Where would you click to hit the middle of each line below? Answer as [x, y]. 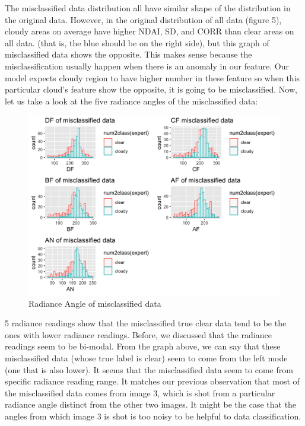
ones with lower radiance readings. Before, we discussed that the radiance [138, 334]
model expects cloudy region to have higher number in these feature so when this [152, 77]
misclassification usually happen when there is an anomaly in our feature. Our [147, 66]
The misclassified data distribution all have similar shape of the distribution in [148, 8]
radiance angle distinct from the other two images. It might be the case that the [151, 404]
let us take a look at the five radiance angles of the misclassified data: [131, 101]
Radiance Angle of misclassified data [95, 303]
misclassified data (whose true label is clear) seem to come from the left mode [146, 357]
